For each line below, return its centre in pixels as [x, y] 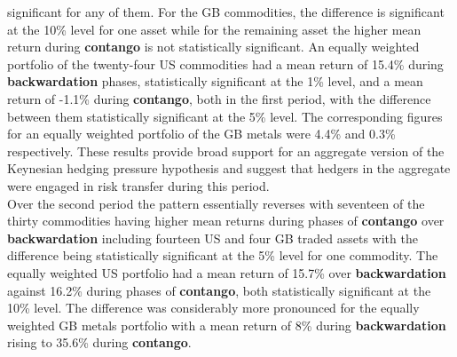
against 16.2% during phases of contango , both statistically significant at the [219, 290]
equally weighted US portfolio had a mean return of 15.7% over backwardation [227, 272]
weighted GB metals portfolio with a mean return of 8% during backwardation [227, 325]
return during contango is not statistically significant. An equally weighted [213, 47]
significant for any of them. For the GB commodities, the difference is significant [226, 12]
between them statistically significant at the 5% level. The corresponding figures [225, 116]
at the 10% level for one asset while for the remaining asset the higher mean [214, 29]
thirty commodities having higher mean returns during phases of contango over [226, 221]
